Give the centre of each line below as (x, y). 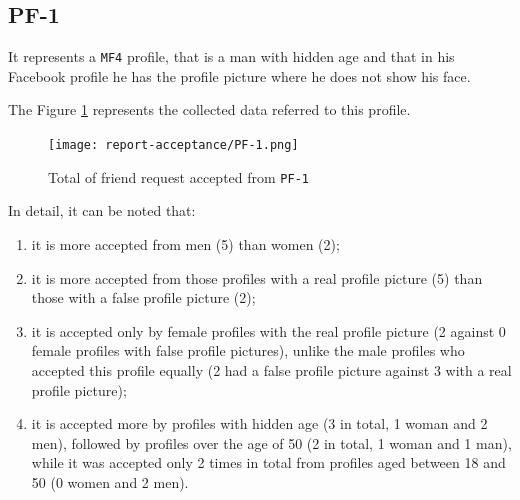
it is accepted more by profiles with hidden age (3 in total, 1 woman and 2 (259, 423)
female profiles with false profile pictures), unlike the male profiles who (248, 350)
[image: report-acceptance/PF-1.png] (173, 145)
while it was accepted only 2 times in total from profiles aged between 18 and (268, 462)
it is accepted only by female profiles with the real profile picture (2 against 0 (268, 330)
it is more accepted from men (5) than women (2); (185, 243)
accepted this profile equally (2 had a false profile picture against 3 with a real (271, 369)
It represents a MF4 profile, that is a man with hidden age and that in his (231, 56)
